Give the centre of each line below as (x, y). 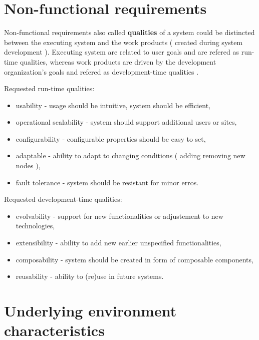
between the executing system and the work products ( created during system (123, 42)
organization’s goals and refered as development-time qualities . (101, 71)
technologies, (35, 226)
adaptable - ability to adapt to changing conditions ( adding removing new (131, 155)
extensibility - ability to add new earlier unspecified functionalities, (118, 243)
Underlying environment (90, 310)
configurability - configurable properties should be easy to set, (111, 138)
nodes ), (28, 165)
